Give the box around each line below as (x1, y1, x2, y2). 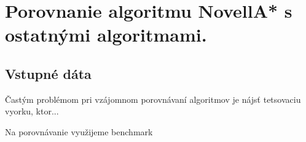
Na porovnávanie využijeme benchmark (5, 125, 153, 138)
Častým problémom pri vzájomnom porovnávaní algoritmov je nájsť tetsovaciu (5, 92, 301, 105)
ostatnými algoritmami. (5, 22, 207, 47)
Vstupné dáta (5, 64, 92, 83)
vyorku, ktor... (5, 105, 59, 118)
